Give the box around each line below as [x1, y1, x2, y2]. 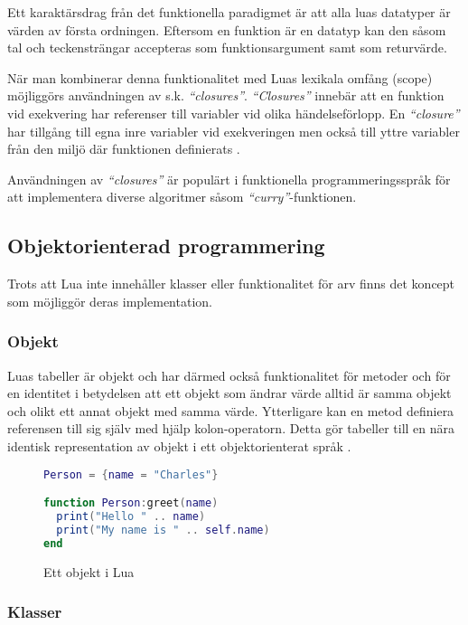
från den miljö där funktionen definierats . [7, 139, 240, 158]
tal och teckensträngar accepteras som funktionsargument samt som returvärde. [7, 38, 447, 57]
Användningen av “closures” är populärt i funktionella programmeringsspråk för [7, 169, 451, 188]
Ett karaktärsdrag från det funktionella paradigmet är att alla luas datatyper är [7, 3, 451, 21]
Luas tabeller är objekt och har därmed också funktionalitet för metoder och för [7, 365, 451, 384]
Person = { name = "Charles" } [43, 468, 219, 481]
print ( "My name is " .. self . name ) [56, 523, 270, 536]
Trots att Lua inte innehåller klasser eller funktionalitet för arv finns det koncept [7, 274, 455, 293]
